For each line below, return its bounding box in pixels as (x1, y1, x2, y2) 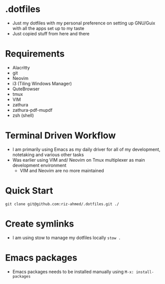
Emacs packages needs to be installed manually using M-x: (12, 269, 134, 275)
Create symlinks (5, 218, 74, 229)
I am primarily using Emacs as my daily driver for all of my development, (12, 146, 161, 152)
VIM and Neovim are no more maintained (19, 167, 104, 173)
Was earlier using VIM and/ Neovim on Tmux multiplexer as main (12, 157, 146, 163)
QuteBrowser (12, 86, 40, 92)
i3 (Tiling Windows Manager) (12, 80, 72, 86)
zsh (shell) (12, 112, 34, 118)
